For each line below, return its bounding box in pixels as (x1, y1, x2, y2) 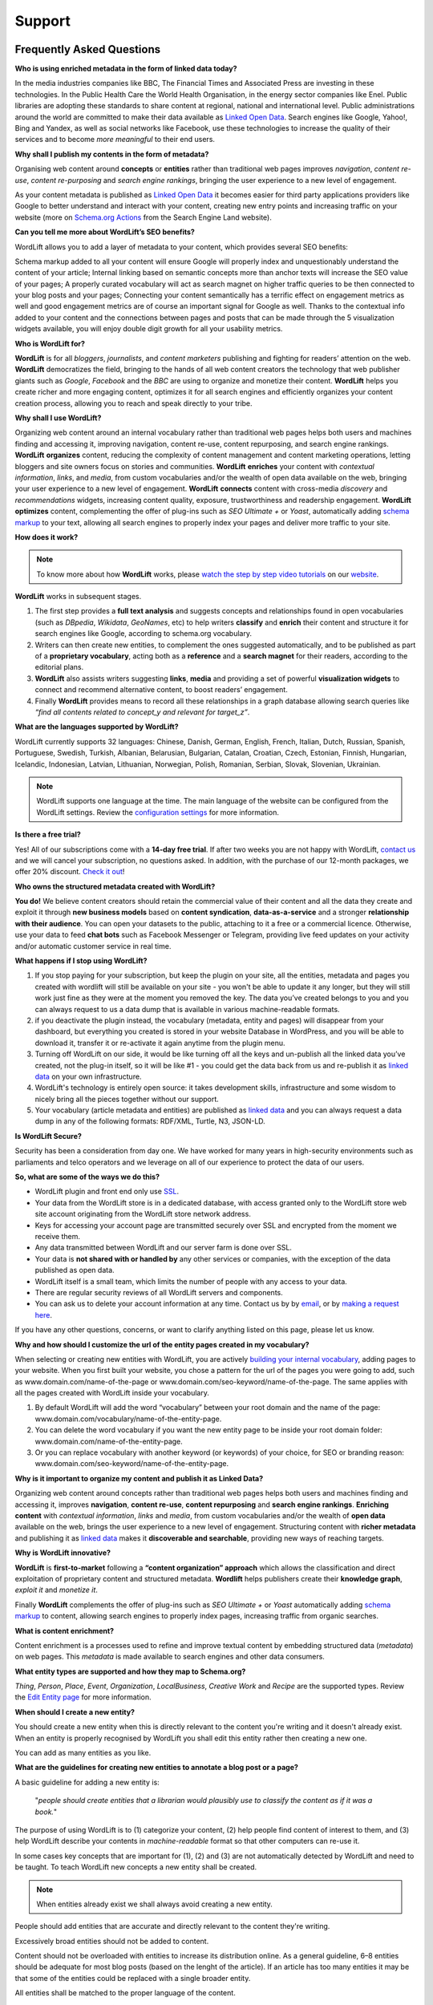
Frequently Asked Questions (14, 43, 161, 56)
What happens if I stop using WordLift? (14, 956, 148, 966)
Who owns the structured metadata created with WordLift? (14, 881, 216, 891)
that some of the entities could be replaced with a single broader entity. (14, 1973, 251, 1983)
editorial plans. (34, 662, 84, 672)
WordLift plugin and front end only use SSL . (34, 1187, 180, 1197)
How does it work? (14, 532, 79, 541)
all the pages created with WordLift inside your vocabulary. (14, 1388, 210, 1398)
